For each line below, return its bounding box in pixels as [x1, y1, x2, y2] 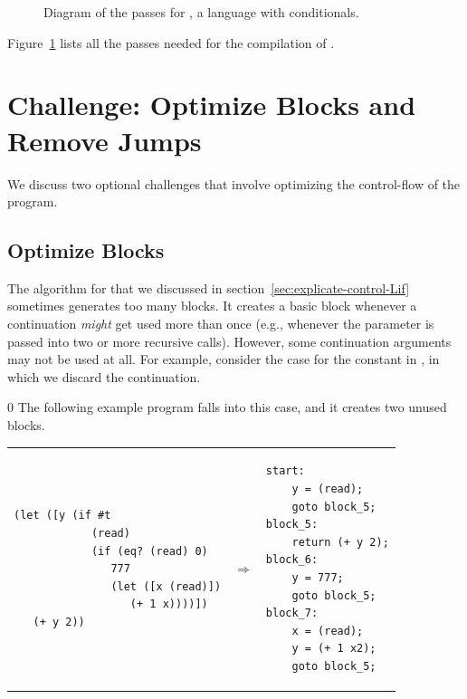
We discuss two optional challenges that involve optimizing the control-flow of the [7, 174, 461, 193]
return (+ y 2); [291, 535, 389, 549]
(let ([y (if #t [14, 509, 111, 522]
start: [265, 464, 305, 478]
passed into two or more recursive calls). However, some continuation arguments [7, 331, 452, 350]
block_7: [265, 607, 319, 620]
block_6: [265, 553, 319, 567]
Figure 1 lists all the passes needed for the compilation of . [7, 33, 335, 52]
